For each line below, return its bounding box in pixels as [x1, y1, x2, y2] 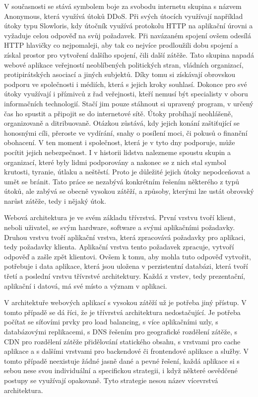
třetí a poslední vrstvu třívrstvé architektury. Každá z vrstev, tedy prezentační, [4, 271, 245, 281]
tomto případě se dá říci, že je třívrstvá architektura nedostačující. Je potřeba [4, 307, 241, 317]
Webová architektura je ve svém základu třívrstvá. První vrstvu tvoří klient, [4, 212, 236, 223]
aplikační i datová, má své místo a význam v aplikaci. [4, 280, 167, 291]
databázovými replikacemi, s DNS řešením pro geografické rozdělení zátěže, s [4, 326, 237, 336]
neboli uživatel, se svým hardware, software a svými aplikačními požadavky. [4, 222, 235, 233]
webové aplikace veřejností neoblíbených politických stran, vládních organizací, [4, 59, 244, 70]
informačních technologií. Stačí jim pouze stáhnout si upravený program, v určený [4, 98, 254, 108]
